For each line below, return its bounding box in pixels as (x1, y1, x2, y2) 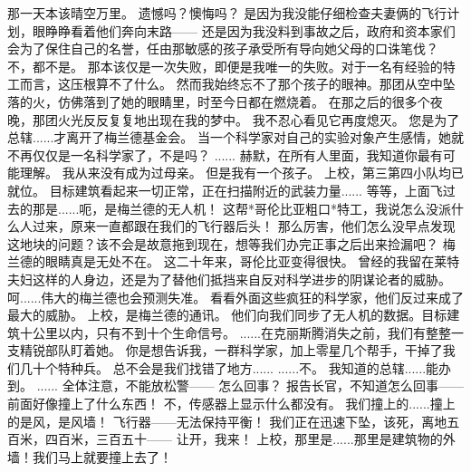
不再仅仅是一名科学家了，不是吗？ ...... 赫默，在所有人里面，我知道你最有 (7, 145, 443, 164)
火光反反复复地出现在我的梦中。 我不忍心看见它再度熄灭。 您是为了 (57, 110, 460, 129)
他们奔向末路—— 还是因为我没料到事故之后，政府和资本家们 (95, 21, 456, 40)
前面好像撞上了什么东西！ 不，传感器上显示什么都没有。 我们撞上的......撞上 (7, 394, 456, 413)
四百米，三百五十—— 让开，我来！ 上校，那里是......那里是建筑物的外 (44, 429, 456, 448)
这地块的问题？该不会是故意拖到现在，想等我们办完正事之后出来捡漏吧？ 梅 (7, 234, 456, 253)
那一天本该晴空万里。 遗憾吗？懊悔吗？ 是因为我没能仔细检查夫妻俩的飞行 (7, 4, 447, 22)
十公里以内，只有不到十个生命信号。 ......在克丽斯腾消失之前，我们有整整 (19, 323, 452, 342)
